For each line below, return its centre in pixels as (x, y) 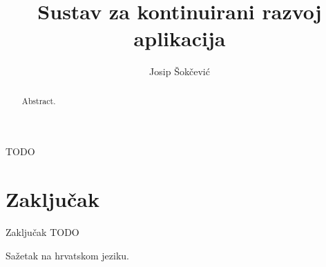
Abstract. (39, 100)
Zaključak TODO (42, 232)
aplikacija (180, 38)
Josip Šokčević (180, 71)
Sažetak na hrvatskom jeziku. (68, 255)
